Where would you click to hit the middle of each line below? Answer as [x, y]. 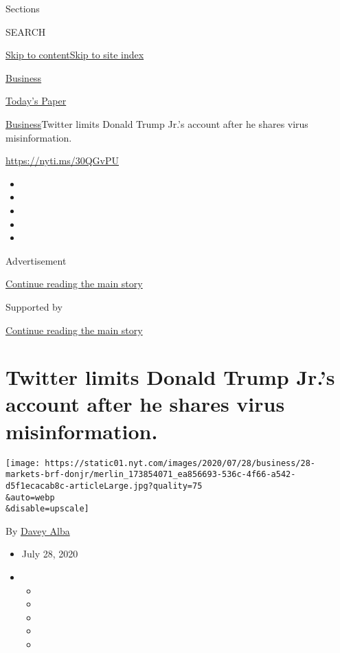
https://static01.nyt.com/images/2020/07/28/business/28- [180, 463]
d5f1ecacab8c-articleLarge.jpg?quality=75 [104, 486]
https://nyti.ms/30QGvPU [62, 161]
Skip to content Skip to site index [75, 55]
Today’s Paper [36, 101]
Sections [23, 8]
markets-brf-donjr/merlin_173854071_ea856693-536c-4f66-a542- [151, 475]
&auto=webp [30, 497]
